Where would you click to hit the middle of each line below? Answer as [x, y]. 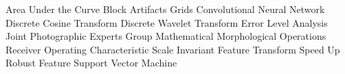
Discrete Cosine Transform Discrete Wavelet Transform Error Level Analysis [167, 22]
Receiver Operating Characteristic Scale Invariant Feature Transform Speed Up [173, 49]
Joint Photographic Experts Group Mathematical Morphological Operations [166, 36]
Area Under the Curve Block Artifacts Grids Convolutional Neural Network [165, 9]
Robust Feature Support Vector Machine [91, 63]
